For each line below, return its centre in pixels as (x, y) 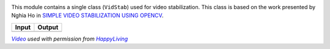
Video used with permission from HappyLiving (70, 39)
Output (48, 27)
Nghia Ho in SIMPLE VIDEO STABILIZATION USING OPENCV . (87, 16)
